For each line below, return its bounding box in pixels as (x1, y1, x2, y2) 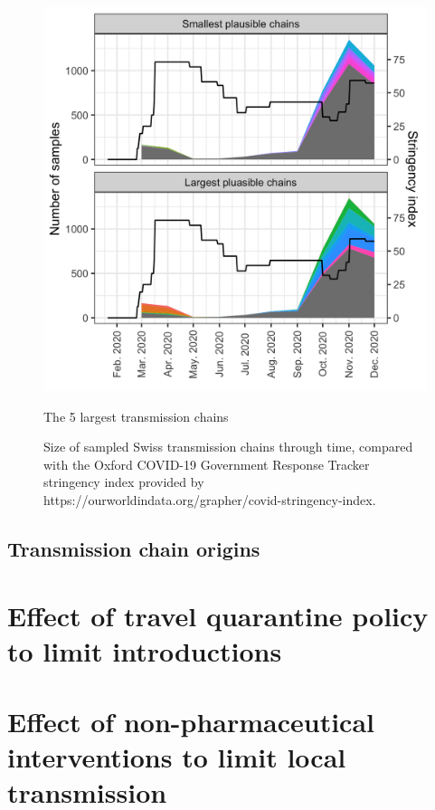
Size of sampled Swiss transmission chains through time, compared (43, 437, 413, 456)
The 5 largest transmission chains (43, 406, 229, 425)
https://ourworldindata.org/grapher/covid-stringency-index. (43, 490, 376, 509)
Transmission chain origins (7, 534, 260, 562)
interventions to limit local (7, 739, 346, 776)
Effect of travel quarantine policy (7, 596, 429, 634)
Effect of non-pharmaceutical (7, 703, 375, 740)
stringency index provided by (43, 472, 204, 491)
